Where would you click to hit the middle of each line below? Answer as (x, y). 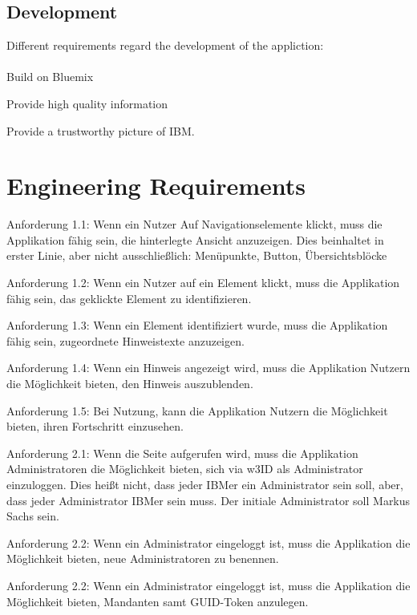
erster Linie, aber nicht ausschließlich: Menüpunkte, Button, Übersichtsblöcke (197, 255)
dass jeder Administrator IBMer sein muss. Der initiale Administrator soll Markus (208, 500)
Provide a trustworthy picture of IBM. (101, 130)
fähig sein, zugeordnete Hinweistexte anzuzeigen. (126, 340)
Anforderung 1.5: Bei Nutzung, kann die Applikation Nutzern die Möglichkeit (197, 410)
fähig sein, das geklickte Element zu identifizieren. (129, 298)
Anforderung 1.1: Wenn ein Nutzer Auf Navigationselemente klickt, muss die (194, 224)
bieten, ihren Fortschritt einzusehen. (95, 426)
